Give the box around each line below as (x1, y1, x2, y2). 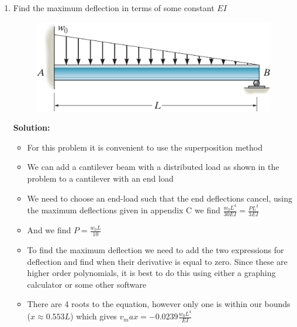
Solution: (13, 121, 50, 134)
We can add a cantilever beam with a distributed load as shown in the (27, 161, 279, 173)
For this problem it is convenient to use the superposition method (27, 141, 263, 153)
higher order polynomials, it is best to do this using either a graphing (27, 267, 276, 279)
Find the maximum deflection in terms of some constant (13, 2, 215, 13)
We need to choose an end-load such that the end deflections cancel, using (27, 192, 292, 204)
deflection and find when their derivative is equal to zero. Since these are (27, 255, 288, 267)
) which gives (70, 310, 117, 322)
